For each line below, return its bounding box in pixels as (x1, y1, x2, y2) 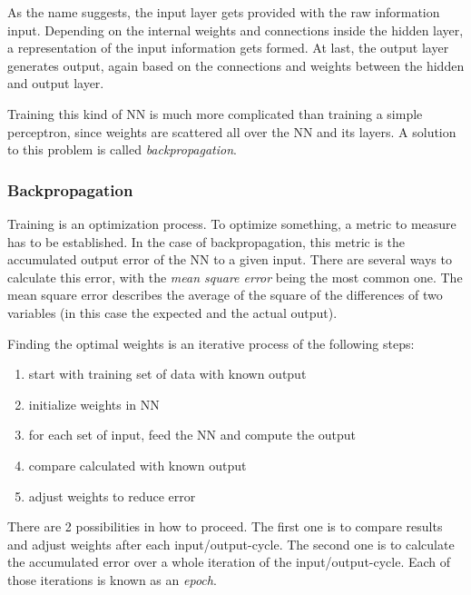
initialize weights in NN (28, 394, 160, 413)
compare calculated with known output (28, 455, 247, 474)
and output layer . (7, 74, 104, 93)
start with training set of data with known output (28, 364, 307, 383)
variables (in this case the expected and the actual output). (7, 302, 338, 322)
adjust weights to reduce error (28, 486, 196, 505)
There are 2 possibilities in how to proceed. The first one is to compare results (7, 517, 443, 536)
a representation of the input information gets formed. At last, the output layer (7, 38, 449, 57)
